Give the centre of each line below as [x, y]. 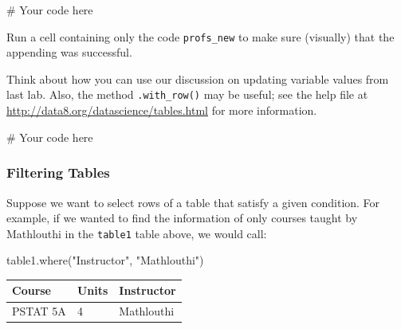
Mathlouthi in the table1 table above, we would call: [137, 233]
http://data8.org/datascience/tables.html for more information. [162, 110]
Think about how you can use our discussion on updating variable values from [198, 78]
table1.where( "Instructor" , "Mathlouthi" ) [105, 260]
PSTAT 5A [39, 311]
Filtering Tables [58, 172]
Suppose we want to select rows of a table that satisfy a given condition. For [193, 202]
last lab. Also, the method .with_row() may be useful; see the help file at [187, 94]
